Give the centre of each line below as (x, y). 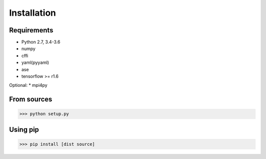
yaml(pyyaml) (35, 63)
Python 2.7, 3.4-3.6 (41, 42)
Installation (33, 13)
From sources (31, 99)
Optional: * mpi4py (28, 85)
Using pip (24, 129)
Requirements (31, 30)
